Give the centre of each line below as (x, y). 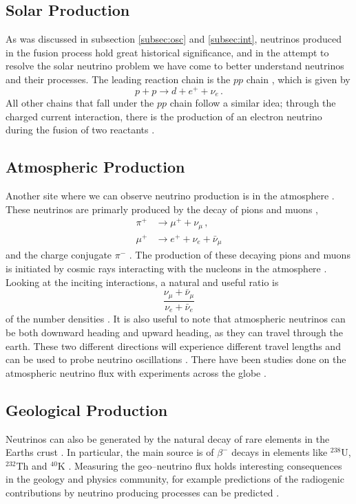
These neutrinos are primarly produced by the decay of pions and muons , (162, 209)
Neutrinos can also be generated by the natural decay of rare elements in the (168, 438)
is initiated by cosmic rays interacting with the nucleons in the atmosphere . (166, 268)
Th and (32, 465)
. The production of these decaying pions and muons (240, 255)
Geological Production (87, 409)
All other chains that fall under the (80, 103)
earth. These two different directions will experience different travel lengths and (173, 346)
